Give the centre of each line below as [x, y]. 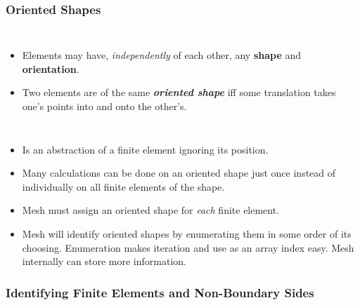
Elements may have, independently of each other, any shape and [162, 55]
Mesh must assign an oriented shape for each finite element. [151, 210]
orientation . [51, 68]
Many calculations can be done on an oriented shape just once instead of [179, 173]
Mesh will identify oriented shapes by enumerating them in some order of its [187, 233]
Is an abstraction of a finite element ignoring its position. [145, 149]
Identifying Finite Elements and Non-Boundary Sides [160, 292]
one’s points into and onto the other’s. [104, 106]
